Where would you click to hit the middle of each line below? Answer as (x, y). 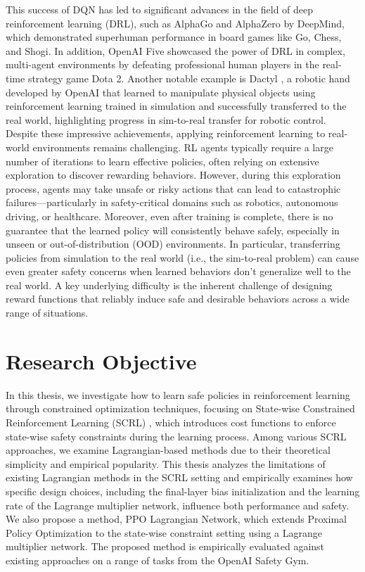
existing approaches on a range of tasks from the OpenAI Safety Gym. (158, 560)
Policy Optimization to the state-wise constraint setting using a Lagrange (164, 532)
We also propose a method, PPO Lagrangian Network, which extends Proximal (176, 519)
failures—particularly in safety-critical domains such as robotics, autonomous (172, 202)
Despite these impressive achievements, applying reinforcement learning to (166, 133)
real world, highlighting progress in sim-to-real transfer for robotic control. (166, 119)
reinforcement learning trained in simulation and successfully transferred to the (176, 106)
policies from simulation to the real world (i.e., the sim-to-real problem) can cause (182, 257)
